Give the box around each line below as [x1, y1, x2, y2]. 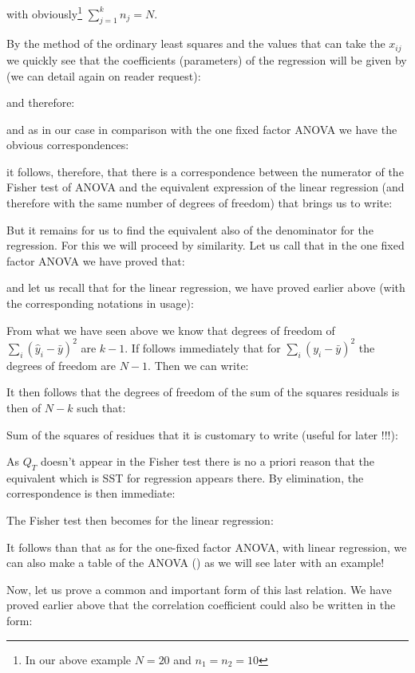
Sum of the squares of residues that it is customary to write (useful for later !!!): [6, 426, 398, 443]
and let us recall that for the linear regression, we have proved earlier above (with [6, 279, 405, 296]
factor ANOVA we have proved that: [6, 252, 185, 269]
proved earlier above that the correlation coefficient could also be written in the [6, 596, 396, 613]
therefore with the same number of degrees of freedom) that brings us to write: [6, 195, 393, 211]
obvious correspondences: [6, 136, 129, 153]
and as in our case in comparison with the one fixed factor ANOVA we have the [6, 120, 397, 137]
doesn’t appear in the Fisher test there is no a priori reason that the [40, 453, 375, 470]
